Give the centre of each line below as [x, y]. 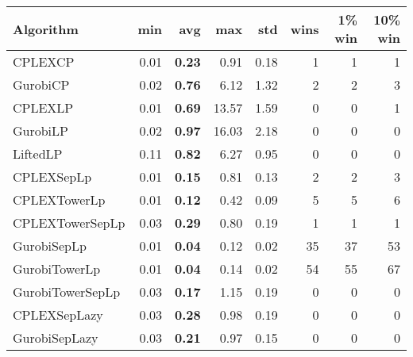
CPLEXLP [43, 107]
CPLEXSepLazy [58, 315]
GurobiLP [41, 131]
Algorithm [46, 29]
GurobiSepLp [50, 246]
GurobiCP [41, 84]
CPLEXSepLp [52, 177]
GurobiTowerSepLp [67, 292]
